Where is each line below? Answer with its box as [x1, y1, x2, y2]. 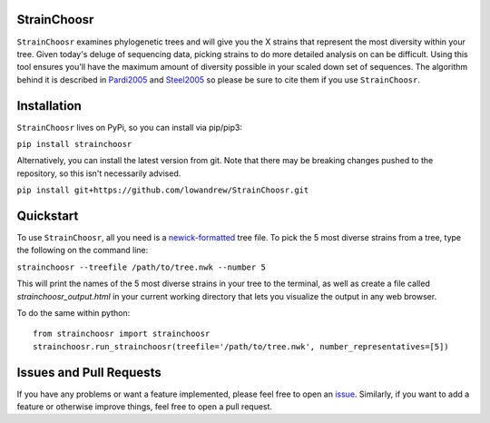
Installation [16, 98, 82, 113]
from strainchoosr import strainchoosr [33, 329, 211, 339]
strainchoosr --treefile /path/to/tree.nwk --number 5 [16, 261, 267, 272]
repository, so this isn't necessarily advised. [16, 168, 181, 179]
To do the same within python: [16, 308, 131, 319]
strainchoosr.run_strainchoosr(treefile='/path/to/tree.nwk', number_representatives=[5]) [33, 341, 449, 351]
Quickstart [16, 208, 79, 223]
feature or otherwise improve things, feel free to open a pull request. [16, 401, 272, 412]
